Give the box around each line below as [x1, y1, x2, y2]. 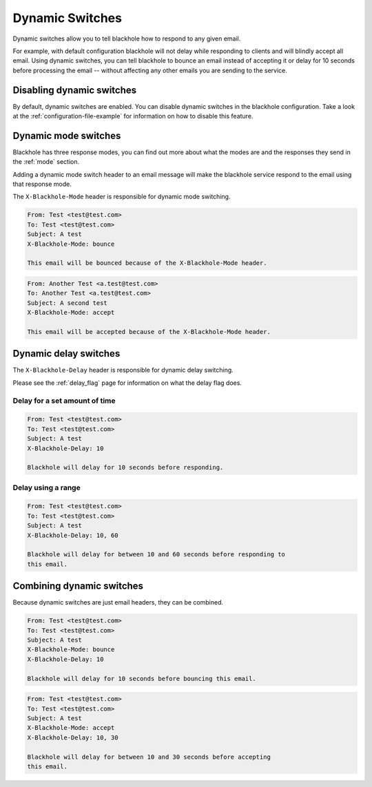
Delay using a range [12, 483, 81, 492]
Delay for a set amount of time [12, 396, 116, 406]
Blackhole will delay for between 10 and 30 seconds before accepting [27, 753, 271, 761]
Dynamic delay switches [12, 348, 121, 359]
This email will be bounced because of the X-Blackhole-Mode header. [27, 259, 267, 267]
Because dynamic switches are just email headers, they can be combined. [12, 598, 224, 607]
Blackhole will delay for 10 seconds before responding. [27, 463, 224, 472]
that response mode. [12, 180, 72, 189]
